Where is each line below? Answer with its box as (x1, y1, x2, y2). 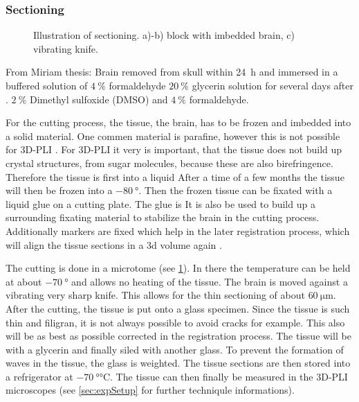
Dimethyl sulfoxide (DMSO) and (29, 91, 168, 106)
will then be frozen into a (6, 183, 113, 198)
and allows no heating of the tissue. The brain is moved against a (71, 274, 348, 288)
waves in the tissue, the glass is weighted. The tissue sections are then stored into (6, 356, 351, 370)
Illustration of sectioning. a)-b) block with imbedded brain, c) (33, 28, 295, 42)
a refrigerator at (6, 369, 73, 383)
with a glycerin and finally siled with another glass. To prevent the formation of (6, 342, 344, 356)
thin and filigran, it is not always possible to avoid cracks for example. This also (6, 315, 345, 329)
